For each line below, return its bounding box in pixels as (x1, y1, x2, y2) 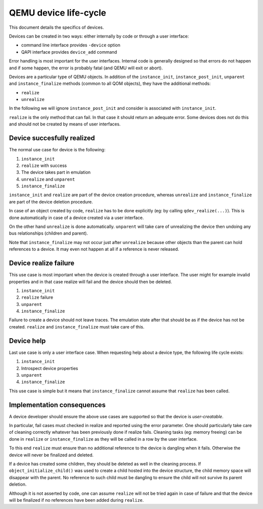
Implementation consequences (9, 401, 106, 409)
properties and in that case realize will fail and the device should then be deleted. (9, 279, 172, 285)
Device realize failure (9, 259, 75, 267)
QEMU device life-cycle (9, 7, 107, 18)
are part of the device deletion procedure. (9, 199, 93, 204)
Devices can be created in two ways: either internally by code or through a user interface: (9, 33, 189, 39)
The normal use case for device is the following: (9, 147, 106, 153)
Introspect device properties (21, 365, 78, 371)
